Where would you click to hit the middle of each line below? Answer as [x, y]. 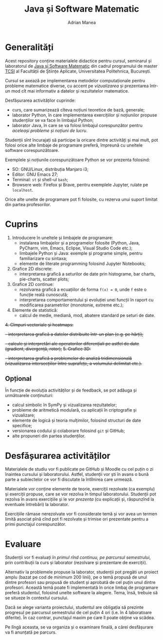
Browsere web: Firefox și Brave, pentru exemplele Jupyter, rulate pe [80, 185]
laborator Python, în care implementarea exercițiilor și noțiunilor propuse [84, 115]
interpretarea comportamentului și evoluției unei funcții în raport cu [86, 300]
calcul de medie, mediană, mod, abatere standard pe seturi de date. [87, 315]
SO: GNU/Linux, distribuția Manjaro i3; [50, 169]
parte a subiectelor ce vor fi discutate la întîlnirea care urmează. [69, 480]
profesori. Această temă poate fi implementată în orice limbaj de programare [81, 587]
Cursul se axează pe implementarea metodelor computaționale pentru [75, 80]
